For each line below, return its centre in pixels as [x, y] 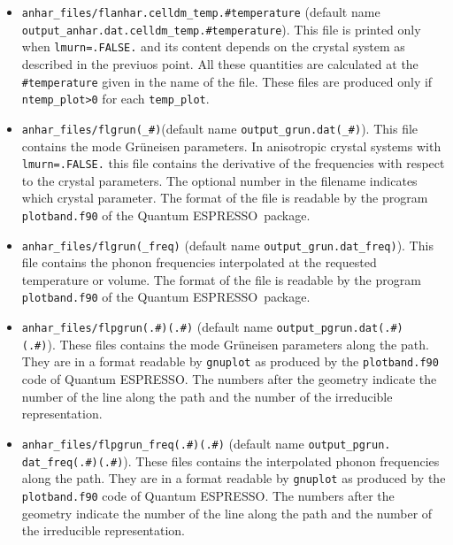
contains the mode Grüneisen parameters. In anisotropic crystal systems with [231, 146]
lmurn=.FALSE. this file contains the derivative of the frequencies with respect [233, 163]
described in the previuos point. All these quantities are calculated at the [220, 63]
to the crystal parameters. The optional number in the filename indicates [219, 180]
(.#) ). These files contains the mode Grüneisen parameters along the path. [225, 344]
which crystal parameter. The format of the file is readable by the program [225, 198]
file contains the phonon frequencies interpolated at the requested [199, 262]
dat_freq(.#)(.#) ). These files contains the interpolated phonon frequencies [230, 461]
